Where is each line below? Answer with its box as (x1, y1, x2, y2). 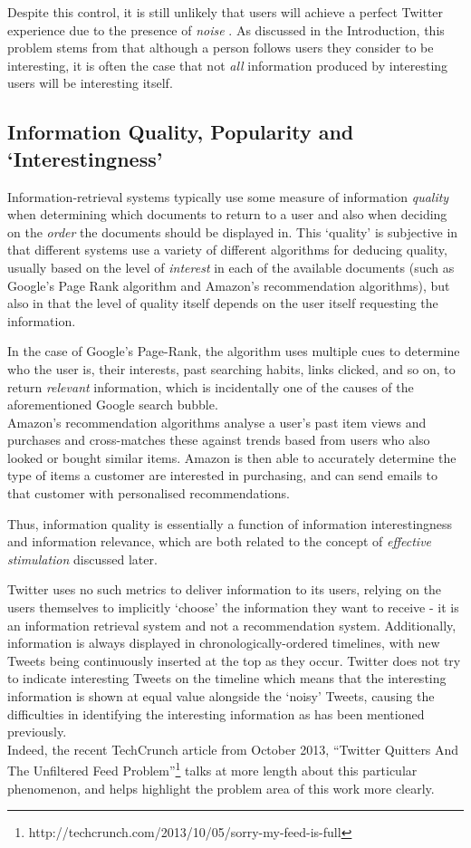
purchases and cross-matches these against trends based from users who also (7, 430, 430, 449)
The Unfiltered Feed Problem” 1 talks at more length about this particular (7, 758, 418, 780)
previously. (7, 722, 67, 741)
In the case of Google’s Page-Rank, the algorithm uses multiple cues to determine (7, 342, 460, 361)
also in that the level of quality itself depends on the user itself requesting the (7, 294, 438, 313)
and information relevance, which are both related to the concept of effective (7, 532, 432, 551)
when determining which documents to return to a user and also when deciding (7, 205, 447, 224)
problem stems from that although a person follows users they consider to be (7, 38, 434, 57)
